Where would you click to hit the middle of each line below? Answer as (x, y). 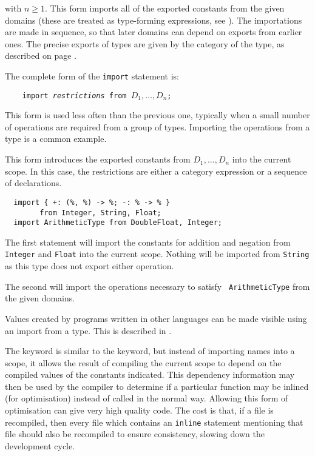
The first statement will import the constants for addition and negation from (148, 242)
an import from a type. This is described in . (88, 330)
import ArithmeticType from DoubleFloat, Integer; (118, 223)
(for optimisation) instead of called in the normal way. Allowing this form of (147, 398)
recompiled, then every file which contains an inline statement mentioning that (154, 422)
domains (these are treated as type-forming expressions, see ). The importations (154, 20)
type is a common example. (56, 139)
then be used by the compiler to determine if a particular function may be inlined (157, 386)
